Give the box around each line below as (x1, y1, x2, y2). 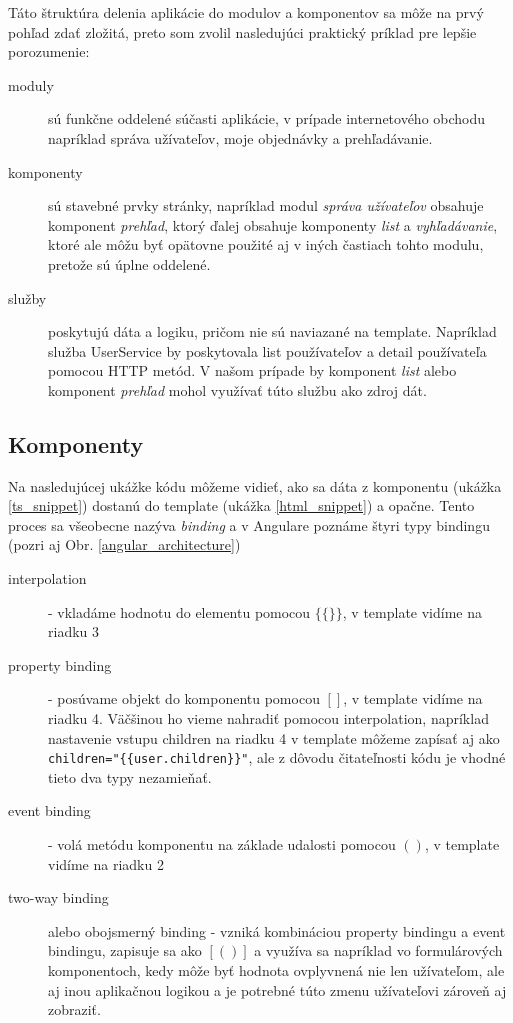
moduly (8, 74, 54, 95)
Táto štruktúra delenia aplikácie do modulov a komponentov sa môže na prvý (8, 2, 484, 22)
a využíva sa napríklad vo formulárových (254, 940, 503, 961)
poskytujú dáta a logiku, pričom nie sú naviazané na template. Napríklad (48, 321, 497, 342)
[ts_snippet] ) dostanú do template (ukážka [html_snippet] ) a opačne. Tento (8, 495, 475, 516)
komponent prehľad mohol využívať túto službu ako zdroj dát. (48, 379, 427, 400)
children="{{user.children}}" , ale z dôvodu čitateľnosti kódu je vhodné (48, 747, 506, 768)
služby (8, 287, 47, 308)
